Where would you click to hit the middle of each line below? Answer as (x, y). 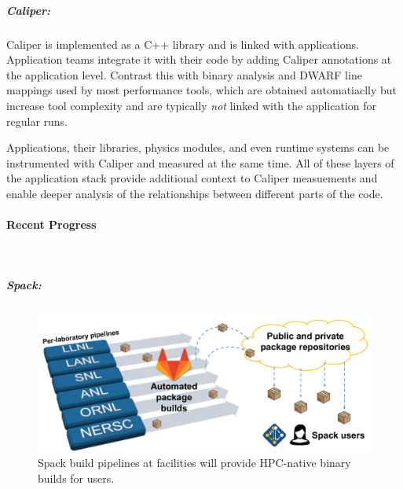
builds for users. (76, 478)
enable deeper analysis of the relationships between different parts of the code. (195, 193)
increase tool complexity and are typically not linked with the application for (192, 105)
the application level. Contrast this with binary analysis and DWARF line (184, 74)
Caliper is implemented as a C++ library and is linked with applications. (183, 44)
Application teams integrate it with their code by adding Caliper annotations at (199, 59)
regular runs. (37, 121)
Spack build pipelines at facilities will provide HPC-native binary (194, 463)
